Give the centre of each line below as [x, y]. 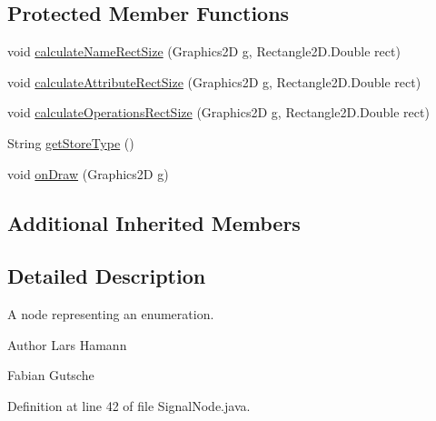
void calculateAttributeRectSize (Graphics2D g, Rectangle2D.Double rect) [214, 81]
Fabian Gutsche [51, 375]
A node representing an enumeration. [111, 314]
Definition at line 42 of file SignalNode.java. [129, 405]
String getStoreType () [71, 142]
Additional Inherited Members [154, 222]
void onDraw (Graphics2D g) [88, 173]
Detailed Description [107, 276]
